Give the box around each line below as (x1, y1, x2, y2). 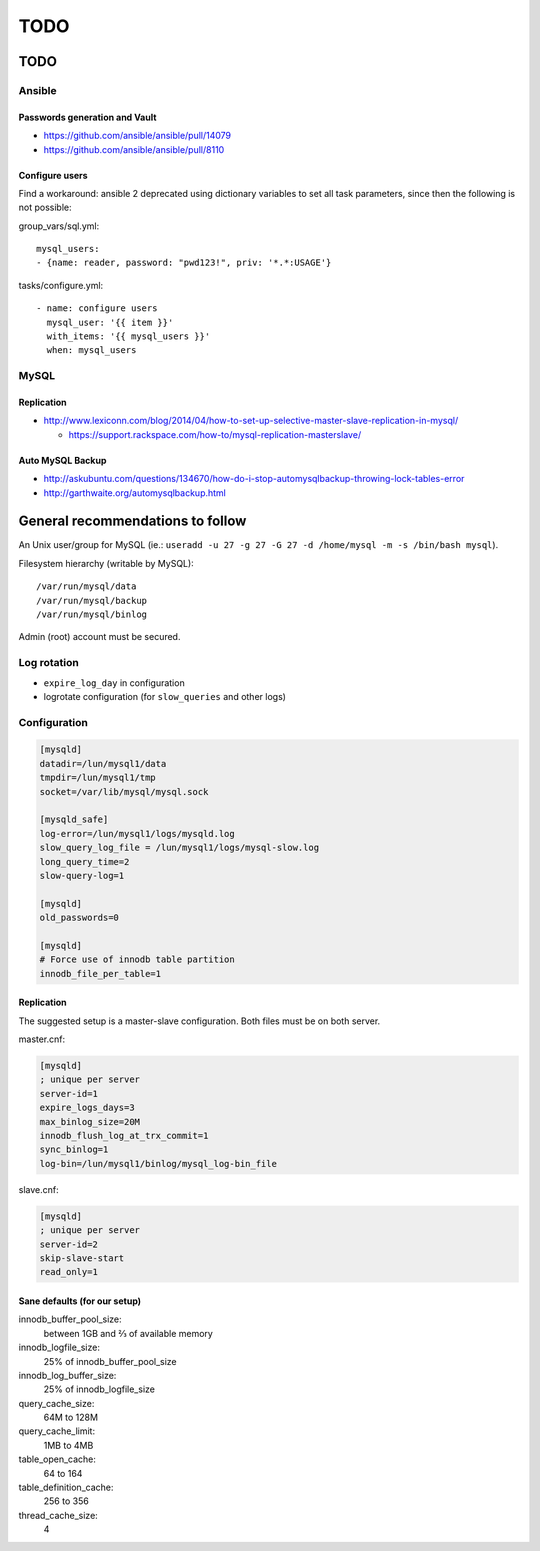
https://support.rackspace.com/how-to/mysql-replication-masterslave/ (68, 428, 362, 440)
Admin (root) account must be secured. (18, 631, 181, 643)
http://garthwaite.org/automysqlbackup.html (43, 486, 227, 499)
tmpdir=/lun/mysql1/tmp (39, 772, 157, 784)
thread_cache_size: (18, 1509, 99, 1521)
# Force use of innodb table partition (39, 954, 235, 965)
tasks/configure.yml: (18, 279, 104, 291)
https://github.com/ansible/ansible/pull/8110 (43, 143, 225, 155)
